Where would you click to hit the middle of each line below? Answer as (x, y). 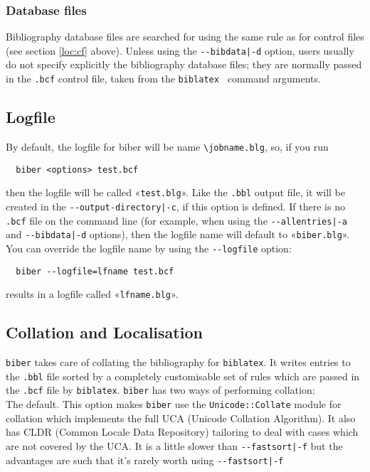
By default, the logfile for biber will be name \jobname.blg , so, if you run (167, 146)
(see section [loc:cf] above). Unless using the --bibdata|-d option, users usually (180, 50)
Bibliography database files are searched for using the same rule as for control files (185, 37)
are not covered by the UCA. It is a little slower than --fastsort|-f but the (174, 445)
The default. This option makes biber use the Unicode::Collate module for (174, 404)
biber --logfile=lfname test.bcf (95, 271)
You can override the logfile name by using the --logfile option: (149, 248)
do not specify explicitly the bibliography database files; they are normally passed (184, 64)
